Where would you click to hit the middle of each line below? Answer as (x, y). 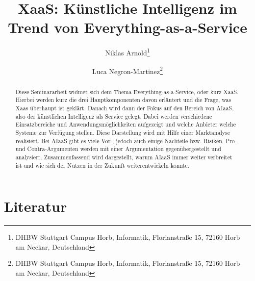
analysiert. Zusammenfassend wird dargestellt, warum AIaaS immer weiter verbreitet (124, 157)
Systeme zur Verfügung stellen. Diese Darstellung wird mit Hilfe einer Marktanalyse (123, 132)
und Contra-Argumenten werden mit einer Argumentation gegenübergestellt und (118, 149)
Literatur (36, 206)
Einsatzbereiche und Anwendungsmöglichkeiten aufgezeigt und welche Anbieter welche (126, 124)
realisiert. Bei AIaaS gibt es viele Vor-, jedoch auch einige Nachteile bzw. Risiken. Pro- (126, 140)
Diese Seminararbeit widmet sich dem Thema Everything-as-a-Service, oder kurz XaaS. (127, 91)
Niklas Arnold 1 (127, 52)
